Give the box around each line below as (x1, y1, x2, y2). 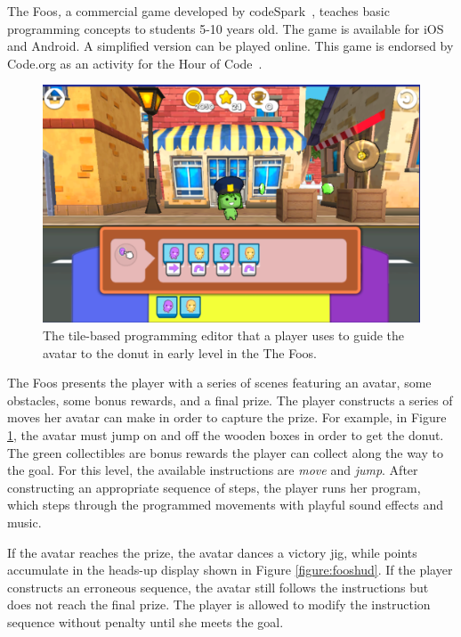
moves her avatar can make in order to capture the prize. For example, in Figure (7, 408, 447, 427)
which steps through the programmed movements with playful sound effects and (7, 495, 444, 514)
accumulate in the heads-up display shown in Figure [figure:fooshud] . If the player (7, 560, 453, 579)
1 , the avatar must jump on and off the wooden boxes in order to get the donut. (7, 426, 444, 444)
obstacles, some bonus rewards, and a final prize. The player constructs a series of (7, 390, 453, 409)
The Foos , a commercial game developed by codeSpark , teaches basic (7, 2, 390, 20)
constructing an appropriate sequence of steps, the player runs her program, (7, 478, 421, 496)
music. (7, 512, 42, 531)
